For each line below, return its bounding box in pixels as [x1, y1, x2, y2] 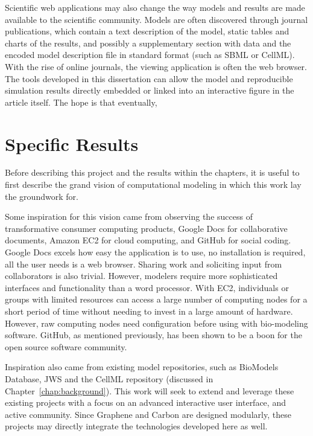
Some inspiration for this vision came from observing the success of [5, 210, 253, 223]
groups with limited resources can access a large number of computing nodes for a [5, 293, 308, 306]
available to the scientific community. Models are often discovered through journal [5, 13, 308, 25]
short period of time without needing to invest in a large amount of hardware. [5, 305, 293, 317]
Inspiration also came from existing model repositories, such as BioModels [5, 361, 279, 373]
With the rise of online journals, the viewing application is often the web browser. [5, 60, 307, 72]
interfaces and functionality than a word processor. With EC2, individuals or [5, 281, 289, 293]
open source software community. [5, 340, 127, 353]
